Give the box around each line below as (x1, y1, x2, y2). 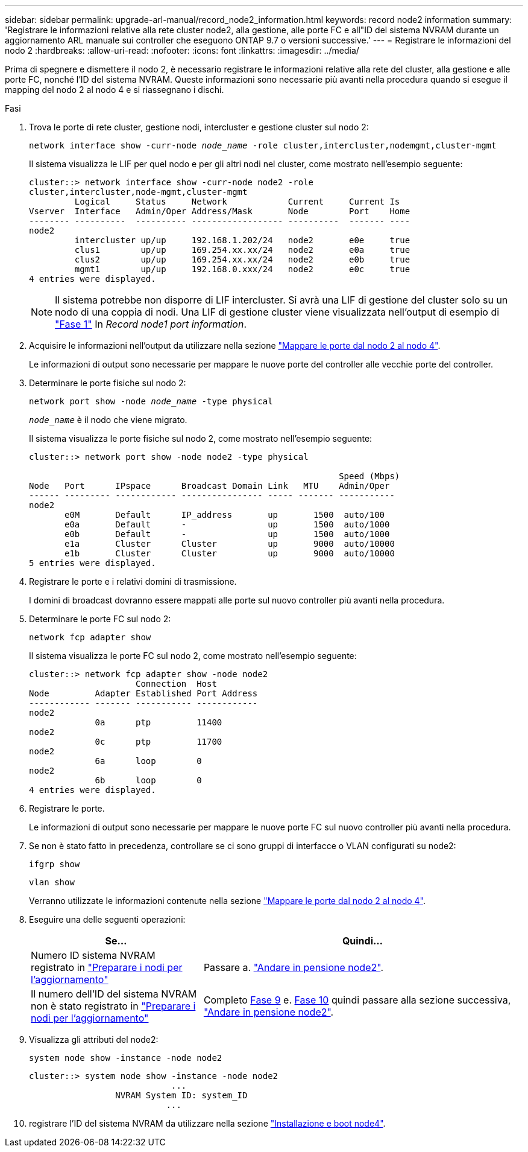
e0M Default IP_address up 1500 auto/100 (64, 510, 385, 520)
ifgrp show (29, 859, 80, 869)
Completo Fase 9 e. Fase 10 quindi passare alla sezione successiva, (203, 994, 511, 1006)
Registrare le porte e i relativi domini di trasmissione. (29, 576, 237, 587)
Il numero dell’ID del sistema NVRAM (31, 988, 197, 1000)
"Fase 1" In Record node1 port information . (55, 318, 247, 330)
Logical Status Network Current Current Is (74, 197, 400, 206)
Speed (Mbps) (339, 471, 400, 481)
